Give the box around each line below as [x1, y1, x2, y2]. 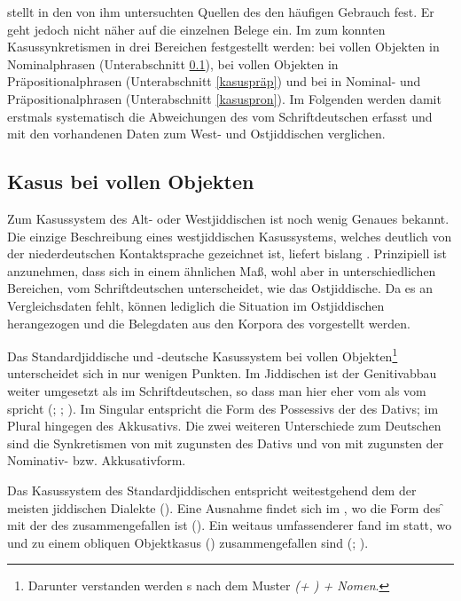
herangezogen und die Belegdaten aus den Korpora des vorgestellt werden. [7, 313, 410, 332]
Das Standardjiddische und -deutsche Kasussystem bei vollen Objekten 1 [7, 344, 398, 365]
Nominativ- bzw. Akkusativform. [7, 451, 186, 470]
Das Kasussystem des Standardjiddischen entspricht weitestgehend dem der [7, 480, 417, 499]
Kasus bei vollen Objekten [7, 168, 254, 195]
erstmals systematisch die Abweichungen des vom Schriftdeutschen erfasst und [7, 107, 433, 125]
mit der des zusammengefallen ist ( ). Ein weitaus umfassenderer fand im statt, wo [7, 516, 452, 534]
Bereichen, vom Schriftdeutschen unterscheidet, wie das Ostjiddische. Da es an [7, 279, 434, 297]
